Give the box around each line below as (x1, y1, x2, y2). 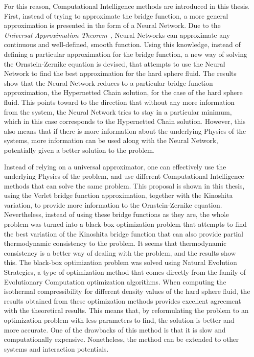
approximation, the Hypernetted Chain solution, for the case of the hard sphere (4, 87, 243, 97)
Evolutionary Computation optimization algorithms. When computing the (4, 276, 226, 286)
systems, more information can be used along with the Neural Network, (4, 135, 218, 145)
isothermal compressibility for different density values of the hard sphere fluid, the (4, 286, 250, 296)
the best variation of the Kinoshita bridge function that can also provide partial (4, 228, 243, 238)
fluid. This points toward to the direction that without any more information (4, 96, 235, 107)
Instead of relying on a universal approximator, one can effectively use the (4, 161, 226, 171)
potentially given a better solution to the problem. (4, 144, 155, 155)
